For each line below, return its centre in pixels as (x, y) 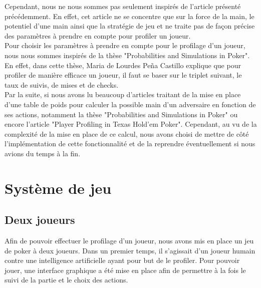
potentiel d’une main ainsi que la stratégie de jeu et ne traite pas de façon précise (130, 26)
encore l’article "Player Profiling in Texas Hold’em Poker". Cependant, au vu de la (131, 124)
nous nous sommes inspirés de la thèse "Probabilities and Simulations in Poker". (127, 55)
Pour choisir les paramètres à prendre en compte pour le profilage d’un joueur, (125, 45)
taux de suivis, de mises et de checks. (62, 84)
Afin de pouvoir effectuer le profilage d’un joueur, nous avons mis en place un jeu (129, 241)
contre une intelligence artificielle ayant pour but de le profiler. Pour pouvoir (122, 260)
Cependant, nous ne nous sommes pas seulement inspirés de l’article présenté (123, 6)
